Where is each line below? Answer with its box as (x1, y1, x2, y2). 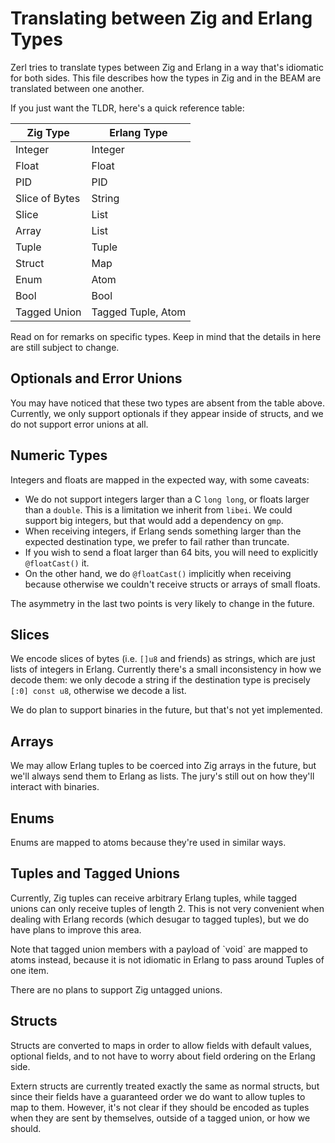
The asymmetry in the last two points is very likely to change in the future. (10, 597, 315, 609)
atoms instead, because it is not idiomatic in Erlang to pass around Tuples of (10, 953, 325, 966)
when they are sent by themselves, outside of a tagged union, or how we (10, 1112, 311, 1124)
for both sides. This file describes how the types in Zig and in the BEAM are (10, 72, 322, 84)
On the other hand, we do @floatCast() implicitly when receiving (24, 567, 292, 579)
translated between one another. (10, 82, 145, 94)
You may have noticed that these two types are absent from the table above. (10, 397, 326, 409)
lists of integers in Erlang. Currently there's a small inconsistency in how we (10, 663, 322, 676)
